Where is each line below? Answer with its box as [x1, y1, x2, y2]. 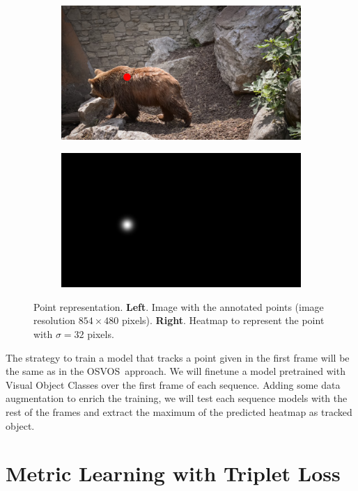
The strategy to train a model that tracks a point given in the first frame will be [6, 350, 350, 364]
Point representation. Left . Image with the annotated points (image [33, 299, 324, 314]
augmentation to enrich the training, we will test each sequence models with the [6, 391, 348, 405]
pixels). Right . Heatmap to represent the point [121, 313, 325, 328]
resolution [33, 313, 76, 328]
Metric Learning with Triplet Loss [6, 459, 341, 488]
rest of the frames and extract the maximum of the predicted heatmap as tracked [6, 405, 352, 419]
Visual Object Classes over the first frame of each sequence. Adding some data [6, 377, 341, 392]
